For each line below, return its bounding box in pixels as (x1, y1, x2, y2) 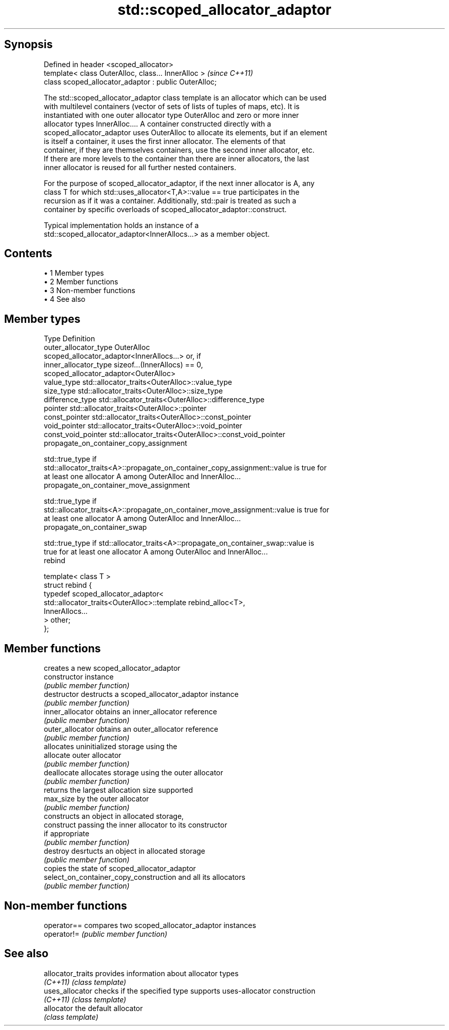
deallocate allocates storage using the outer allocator (44, 768, 223, 777)
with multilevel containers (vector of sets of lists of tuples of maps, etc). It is (44, 101, 300, 111)
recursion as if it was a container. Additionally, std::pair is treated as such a (44, 196, 296, 205)
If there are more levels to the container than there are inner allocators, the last (44, 154, 309, 163)
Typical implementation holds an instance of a (44, 220, 199, 230)
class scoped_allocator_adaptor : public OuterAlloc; (44, 77, 217, 86)
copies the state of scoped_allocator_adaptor (44, 864, 196, 873)
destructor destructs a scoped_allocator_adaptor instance (44, 690, 239, 699)
